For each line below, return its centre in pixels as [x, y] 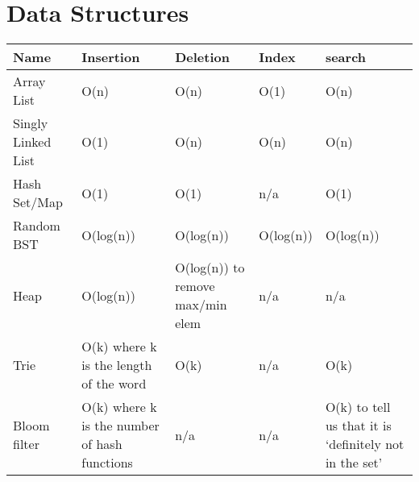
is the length [117, 365]
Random [37, 226]
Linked [32, 142]
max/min [201, 305]
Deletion [202, 57]
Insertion [111, 57]
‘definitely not [365, 444]
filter [26, 444]
